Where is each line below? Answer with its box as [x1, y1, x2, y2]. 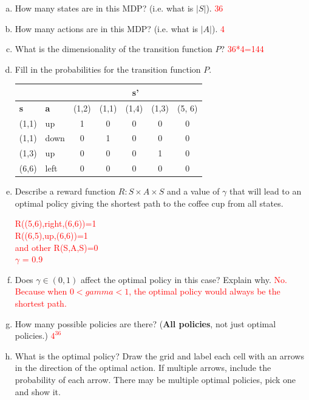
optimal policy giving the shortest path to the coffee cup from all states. [15, 196, 284, 209]
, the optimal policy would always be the [129, 285, 280, 298]
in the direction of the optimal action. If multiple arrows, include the [15, 361, 271, 374]
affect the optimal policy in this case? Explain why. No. [81, 273, 287, 285]
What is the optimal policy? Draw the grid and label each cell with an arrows [15, 349, 304, 362]
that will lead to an [229, 185, 302, 198]
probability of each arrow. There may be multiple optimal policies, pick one [15, 373, 296, 385]
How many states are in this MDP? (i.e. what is [15, 2, 194, 14]
